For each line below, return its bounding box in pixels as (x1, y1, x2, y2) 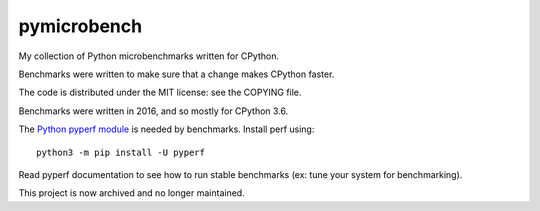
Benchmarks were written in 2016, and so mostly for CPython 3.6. (18, 105, 289, 117)
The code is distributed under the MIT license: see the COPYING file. (18, 86, 302, 99)
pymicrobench (18, 15, 143, 37)
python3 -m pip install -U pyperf (36, 146, 205, 158)
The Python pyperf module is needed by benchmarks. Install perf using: (18, 123, 315, 135)
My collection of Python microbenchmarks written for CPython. (18, 50, 280, 62)
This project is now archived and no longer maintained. (18, 187, 245, 199)
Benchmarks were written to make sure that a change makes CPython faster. (18, 68, 335, 80)
